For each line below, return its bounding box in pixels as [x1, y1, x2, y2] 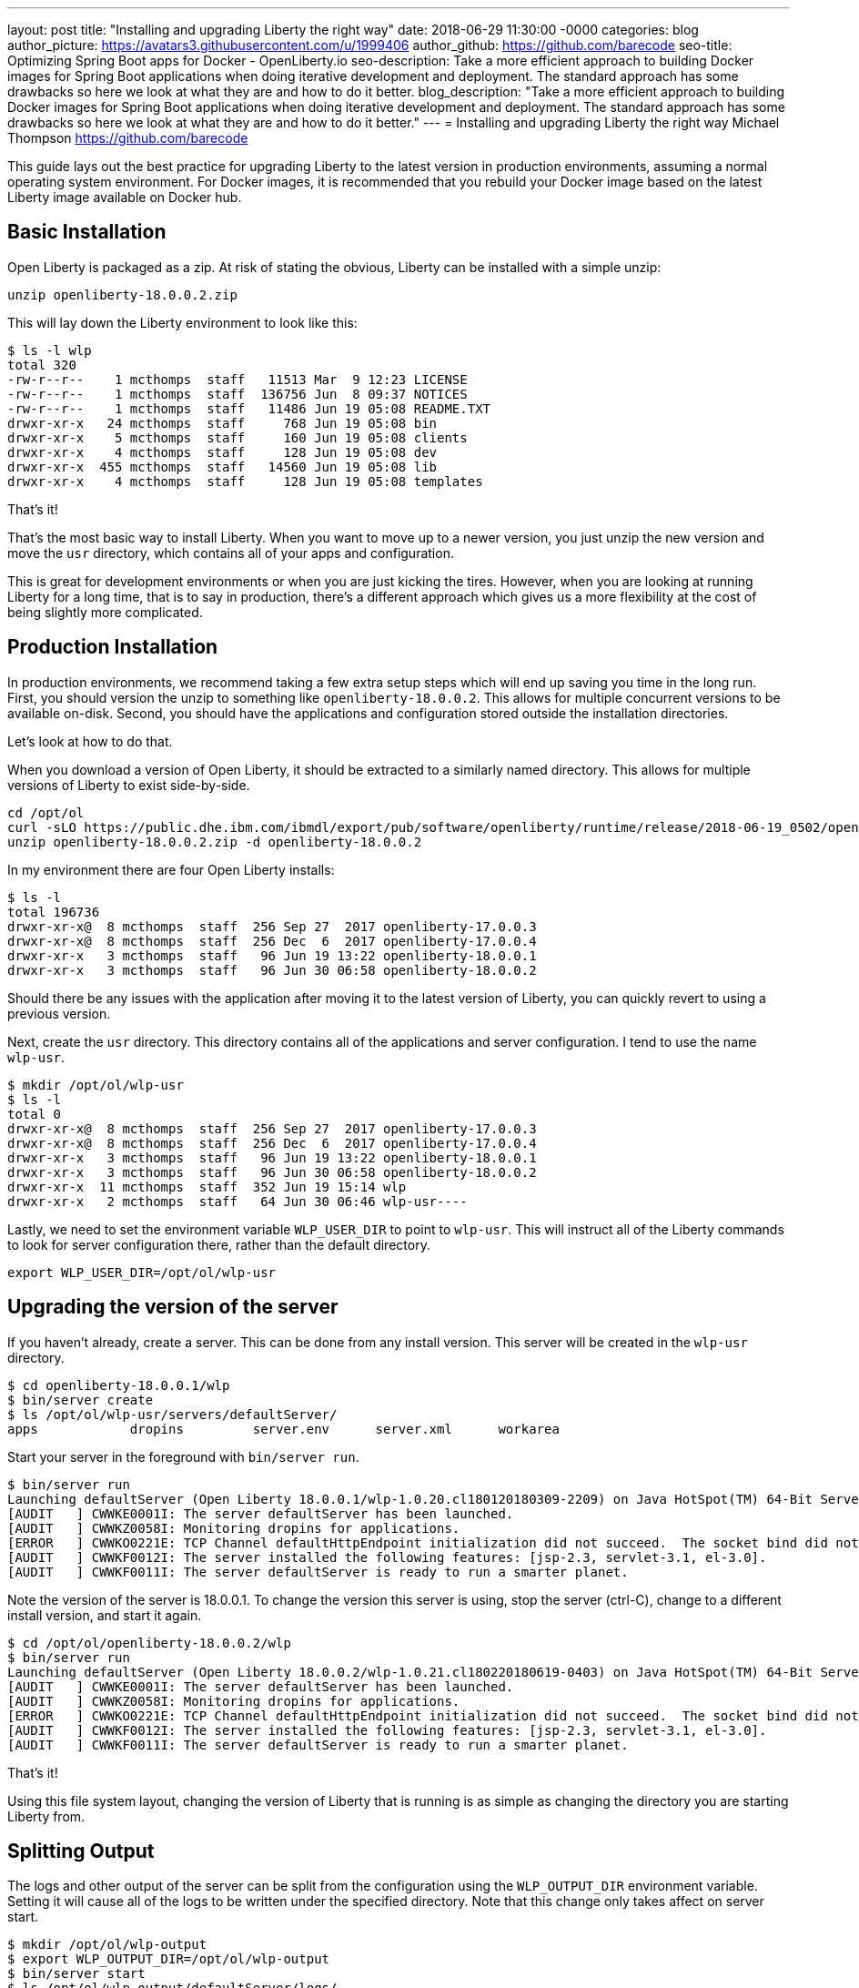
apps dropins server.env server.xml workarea [7, 1421, 560, 1436]
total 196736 [7, 904, 100, 919]
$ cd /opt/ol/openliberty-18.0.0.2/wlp [7, 1635, 291, 1650]
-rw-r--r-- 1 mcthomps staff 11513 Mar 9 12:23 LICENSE [7, 371, 468, 387]
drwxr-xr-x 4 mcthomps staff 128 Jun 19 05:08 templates [7, 473, 483, 489]
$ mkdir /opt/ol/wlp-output [7, 1937, 207, 1952]
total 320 [7, 357, 76, 372]
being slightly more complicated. [7, 603, 203, 620]
